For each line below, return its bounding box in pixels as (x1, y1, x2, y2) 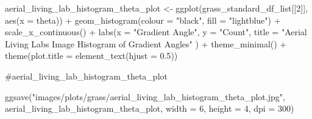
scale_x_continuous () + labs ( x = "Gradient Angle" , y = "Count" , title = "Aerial (5, 25, 307, 38)
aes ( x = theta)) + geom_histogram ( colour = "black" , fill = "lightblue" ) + (5, 13, 281, 26)
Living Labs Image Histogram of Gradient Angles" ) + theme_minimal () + (5, 37, 287, 50)
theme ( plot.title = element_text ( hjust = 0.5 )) (5, 49, 178, 62)
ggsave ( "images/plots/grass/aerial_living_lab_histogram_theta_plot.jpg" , (5, 90, 285, 103)
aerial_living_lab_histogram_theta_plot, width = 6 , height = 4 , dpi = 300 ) (5, 102, 294, 115)
